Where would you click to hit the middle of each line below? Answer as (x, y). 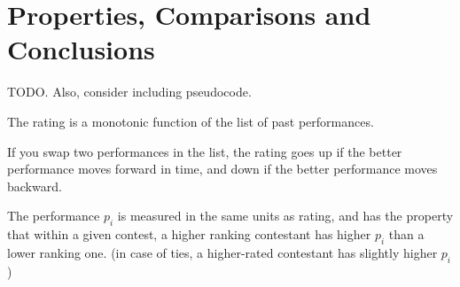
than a (406, 234)
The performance (54, 216)
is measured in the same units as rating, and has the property (285, 216)
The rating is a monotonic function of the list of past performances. (191, 121)
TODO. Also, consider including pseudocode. (129, 92)
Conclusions (81, 49)
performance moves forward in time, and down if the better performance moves (222, 169)
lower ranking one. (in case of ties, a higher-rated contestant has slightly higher (222, 252)
